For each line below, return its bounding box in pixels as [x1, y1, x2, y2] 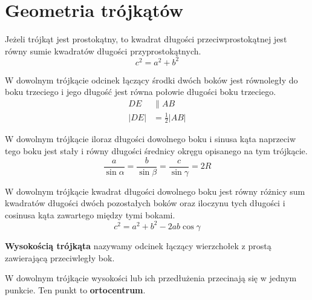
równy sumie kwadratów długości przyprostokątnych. [5, 44, 201, 57]
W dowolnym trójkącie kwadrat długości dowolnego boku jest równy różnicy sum [5, 184, 305, 197]
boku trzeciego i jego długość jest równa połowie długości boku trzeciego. [5, 85, 276, 98]
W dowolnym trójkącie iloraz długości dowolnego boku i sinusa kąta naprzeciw [5, 132, 296, 145]
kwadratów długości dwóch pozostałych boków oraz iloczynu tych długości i [5, 197, 285, 209]
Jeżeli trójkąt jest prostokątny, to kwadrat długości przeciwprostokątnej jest [5, 33, 287, 45]
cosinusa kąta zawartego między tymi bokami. [5, 208, 175, 221]
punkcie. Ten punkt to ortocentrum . [5, 283, 146, 296]
